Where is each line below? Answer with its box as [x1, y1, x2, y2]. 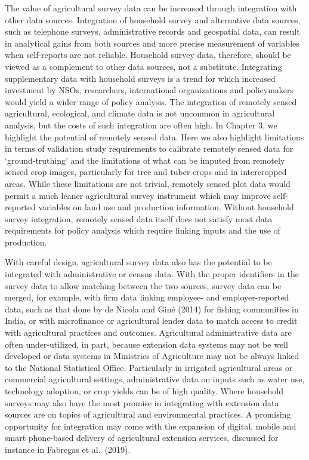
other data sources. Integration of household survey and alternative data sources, [5, 13, 301, 26]
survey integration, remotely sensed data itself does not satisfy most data [5, 212, 273, 225]
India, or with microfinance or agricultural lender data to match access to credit [5, 314, 298, 327]
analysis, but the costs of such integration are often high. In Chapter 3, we [5, 118, 277, 131]
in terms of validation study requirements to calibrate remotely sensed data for [5, 142, 293, 155]
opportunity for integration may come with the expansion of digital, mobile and [5, 419, 296, 432]
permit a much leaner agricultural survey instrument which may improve [5, 189, 271, 201]
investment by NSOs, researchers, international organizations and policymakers [5, 84, 294, 96]
